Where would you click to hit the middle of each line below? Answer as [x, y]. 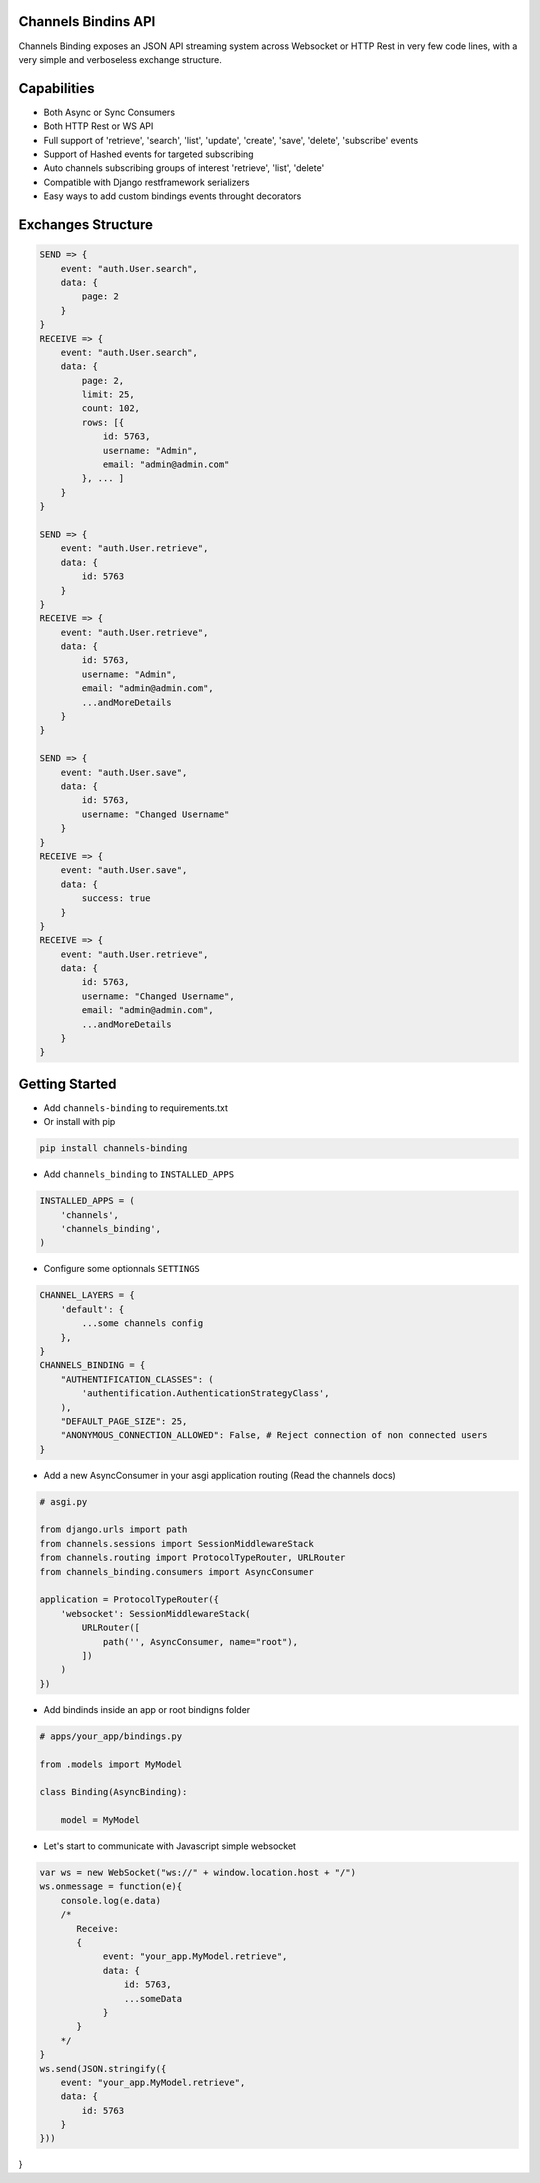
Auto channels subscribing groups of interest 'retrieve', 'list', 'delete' [184, 168]
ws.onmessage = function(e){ [111, 1886]
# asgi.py [63, 1501]
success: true [116, 898]
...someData [153, 1998]
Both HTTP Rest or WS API [98, 126]
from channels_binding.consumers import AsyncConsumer [176, 1571]
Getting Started [67, 1083]
